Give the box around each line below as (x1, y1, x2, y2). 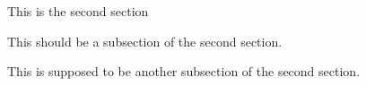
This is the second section (7, 2, 149, 20)
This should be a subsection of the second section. (7, 31, 283, 50)
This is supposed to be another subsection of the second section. (7, 62, 361, 81)
